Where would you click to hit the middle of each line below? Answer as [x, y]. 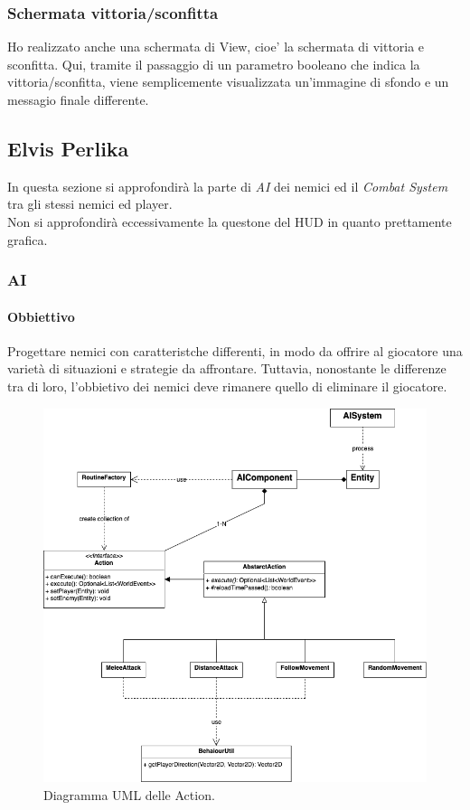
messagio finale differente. [78, 99]
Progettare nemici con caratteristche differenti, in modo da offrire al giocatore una [235, 350]
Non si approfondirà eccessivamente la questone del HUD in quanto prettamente [230, 221]
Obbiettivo [41, 316]
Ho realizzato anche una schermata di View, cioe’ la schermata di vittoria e [216, 47]
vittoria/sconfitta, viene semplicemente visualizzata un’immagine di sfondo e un [228, 82]
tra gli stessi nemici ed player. [90, 204]
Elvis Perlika [68, 148]
